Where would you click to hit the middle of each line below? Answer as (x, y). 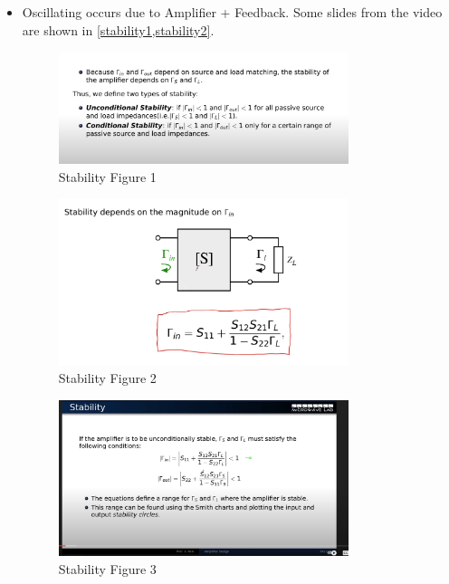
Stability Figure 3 (107, 568)
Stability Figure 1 (107, 176)
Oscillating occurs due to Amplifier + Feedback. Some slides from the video (232, 12)
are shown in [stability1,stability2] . (118, 29)
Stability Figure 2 (107, 378)
